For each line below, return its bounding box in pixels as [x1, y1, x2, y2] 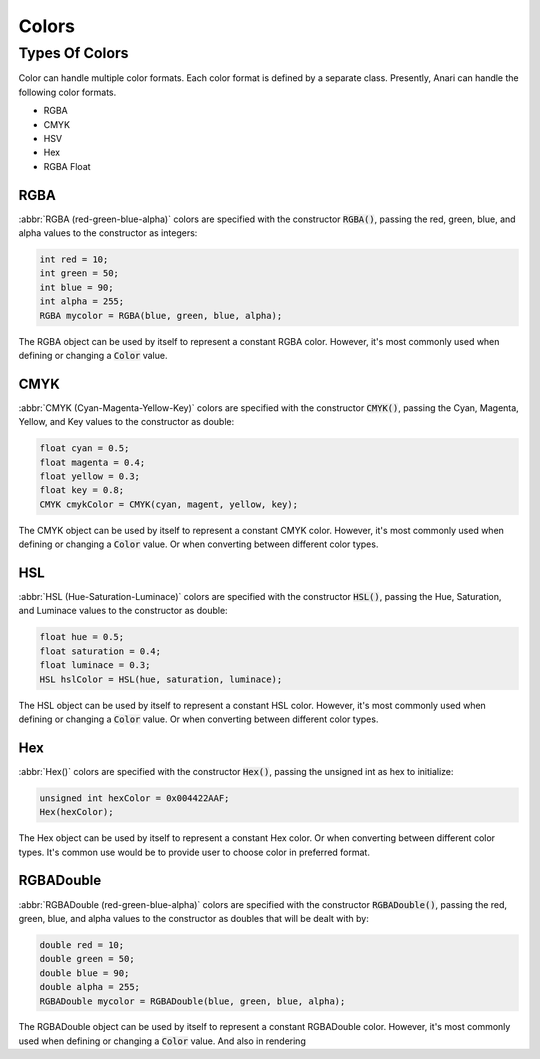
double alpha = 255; [39, 981, 140, 993]
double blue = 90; [39, 967, 130, 979]
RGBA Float [43, 160, 91, 172]
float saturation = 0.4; [39, 645, 162, 657]
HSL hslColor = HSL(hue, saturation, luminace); [39, 673, 283, 685]
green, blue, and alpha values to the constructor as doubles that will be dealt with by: [18, 912, 369, 924]
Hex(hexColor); [39, 806, 114, 818]
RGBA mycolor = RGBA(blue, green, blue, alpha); [39, 310, 283, 321]
